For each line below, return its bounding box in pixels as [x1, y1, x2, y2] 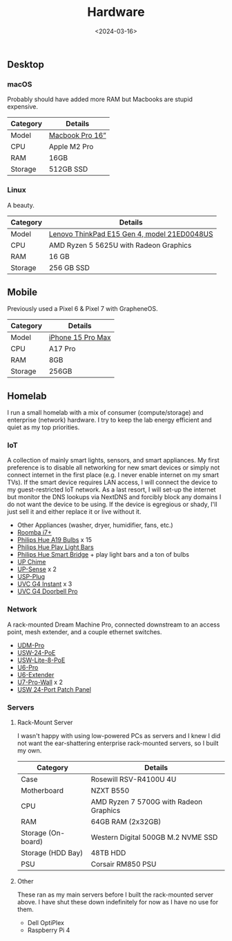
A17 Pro [48, 344, 76, 354]
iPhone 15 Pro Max [48, 333, 111, 343]
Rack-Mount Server [17, 718, 73, 727]
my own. [17, 746, 42, 755]
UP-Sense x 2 [17, 565, 57, 573]
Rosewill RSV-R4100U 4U [90, 775, 177, 785]
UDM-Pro [17, 641, 45, 649]
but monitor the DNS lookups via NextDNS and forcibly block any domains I [7, 493, 222, 501]
